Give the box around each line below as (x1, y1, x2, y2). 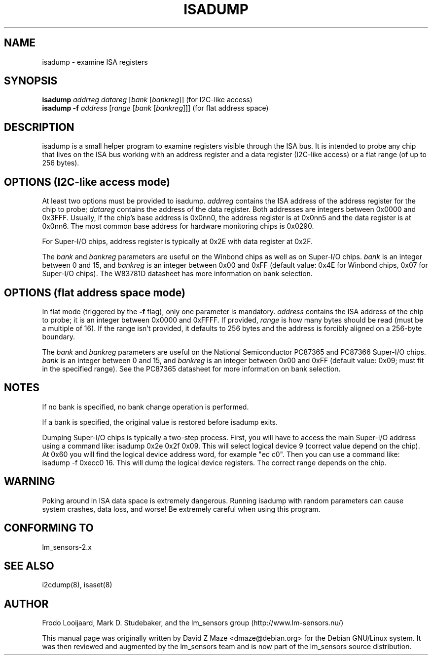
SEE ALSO (4, 559, 54, 572)
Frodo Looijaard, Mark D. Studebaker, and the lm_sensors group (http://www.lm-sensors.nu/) (42, 618, 344, 627)
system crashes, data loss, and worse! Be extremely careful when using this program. (42, 504, 321, 513)
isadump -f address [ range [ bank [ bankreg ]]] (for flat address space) (42, 104, 269, 113)
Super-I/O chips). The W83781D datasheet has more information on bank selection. (42, 269, 313, 278)
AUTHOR (4, 597, 49, 610)
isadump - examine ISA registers (42, 57, 148, 66)
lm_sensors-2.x (42, 542, 92, 551)
